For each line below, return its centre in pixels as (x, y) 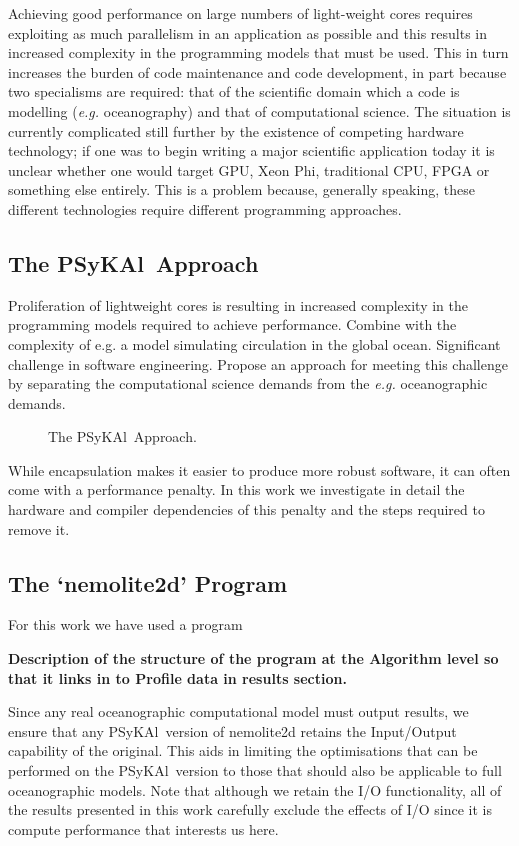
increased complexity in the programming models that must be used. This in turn (258, 52)
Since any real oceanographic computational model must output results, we (238, 711)
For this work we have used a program (125, 624)
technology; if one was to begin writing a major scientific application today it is (251, 150)
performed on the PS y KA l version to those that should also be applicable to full (255, 770)
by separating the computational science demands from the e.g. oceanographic (248, 383)
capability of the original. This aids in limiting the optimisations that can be (243, 750)
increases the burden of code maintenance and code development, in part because (257, 71)
